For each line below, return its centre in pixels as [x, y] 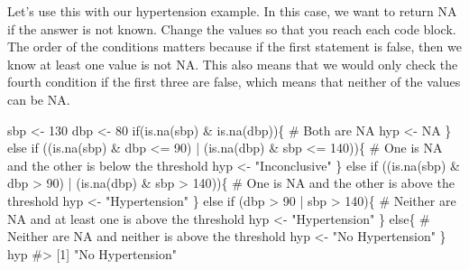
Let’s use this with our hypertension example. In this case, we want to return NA [232, 11]
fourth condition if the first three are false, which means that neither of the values [234, 82]
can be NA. [39, 99]
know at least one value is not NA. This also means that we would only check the [233, 64]
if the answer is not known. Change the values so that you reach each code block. [232, 28]
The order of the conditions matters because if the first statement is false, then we [234, 47]
